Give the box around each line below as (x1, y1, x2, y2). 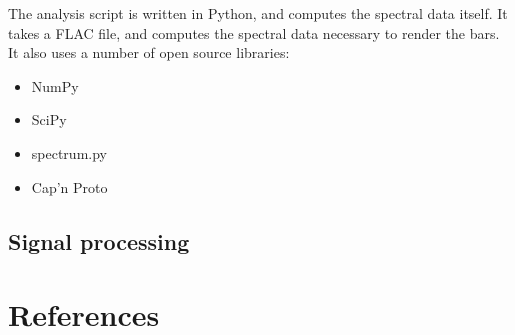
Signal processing (8, 225, 190, 256)
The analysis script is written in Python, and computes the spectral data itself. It (8, 3, 508, 23)
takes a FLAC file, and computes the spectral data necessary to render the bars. (8, 22, 500, 43)
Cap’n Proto (31, 176, 108, 197)
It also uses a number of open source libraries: (8, 42, 290, 63)
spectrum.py (31, 142, 107, 163)
